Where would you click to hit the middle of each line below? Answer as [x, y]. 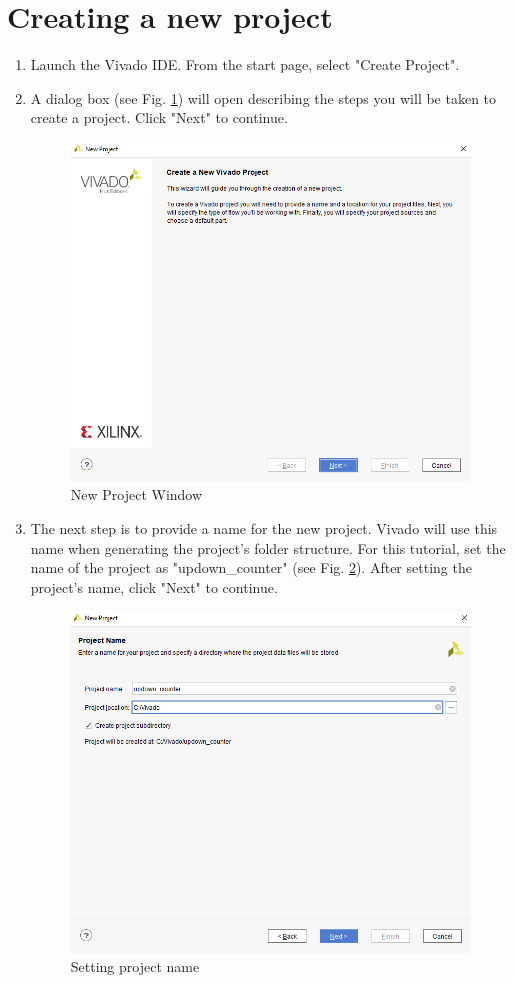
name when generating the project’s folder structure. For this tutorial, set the [268, 547]
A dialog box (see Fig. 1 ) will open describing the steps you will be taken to [263, 97]
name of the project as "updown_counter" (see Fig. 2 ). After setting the [251, 567]
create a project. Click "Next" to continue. [159, 117]
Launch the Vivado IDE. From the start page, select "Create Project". [245, 64]
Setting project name [135, 966]
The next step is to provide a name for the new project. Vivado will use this [264, 527]
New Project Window [136, 494]
